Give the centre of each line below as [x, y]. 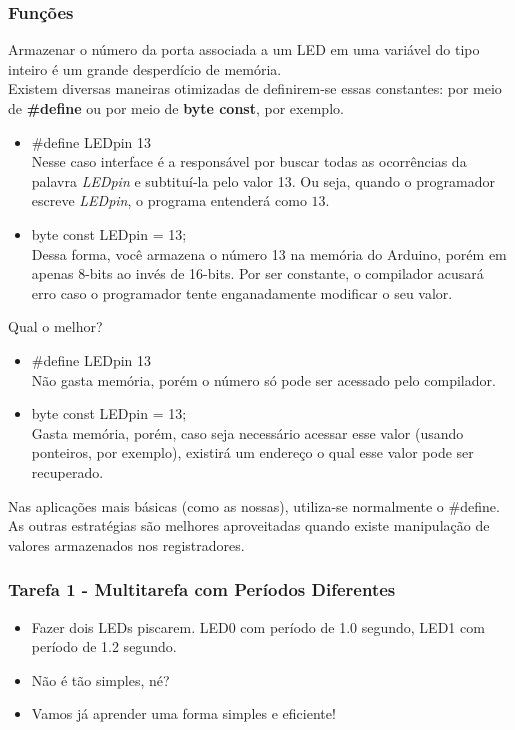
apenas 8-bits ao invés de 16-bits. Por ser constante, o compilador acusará [257, 273]
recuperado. [67, 471]
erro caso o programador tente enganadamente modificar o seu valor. [242, 292]
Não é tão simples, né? [100, 679]
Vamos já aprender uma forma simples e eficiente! [183, 713]
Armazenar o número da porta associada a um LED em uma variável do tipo [244, 49]
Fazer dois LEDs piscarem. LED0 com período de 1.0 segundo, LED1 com [258, 626]
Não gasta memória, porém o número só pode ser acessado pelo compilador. [263, 379]
